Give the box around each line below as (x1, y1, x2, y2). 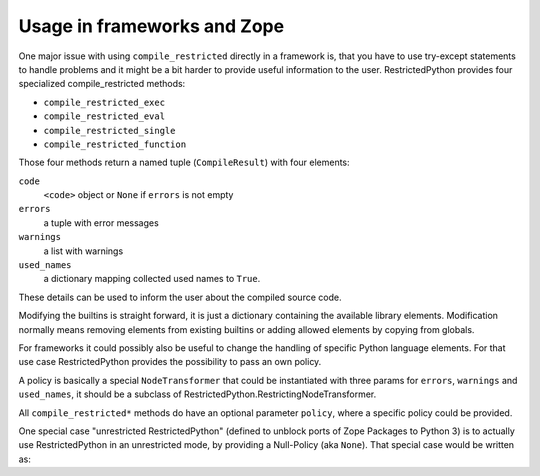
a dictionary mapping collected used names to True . (43, 273, 261, 285)
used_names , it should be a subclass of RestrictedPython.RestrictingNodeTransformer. (18, 388, 377, 400)
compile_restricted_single (43, 125, 176, 136)
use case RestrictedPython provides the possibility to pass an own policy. (18, 356, 322, 368)
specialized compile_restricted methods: (18, 78, 186, 90)
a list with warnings (43, 245, 124, 257)
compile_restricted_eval (43, 111, 165, 122)
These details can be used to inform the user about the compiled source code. (18, 291, 342, 303)
